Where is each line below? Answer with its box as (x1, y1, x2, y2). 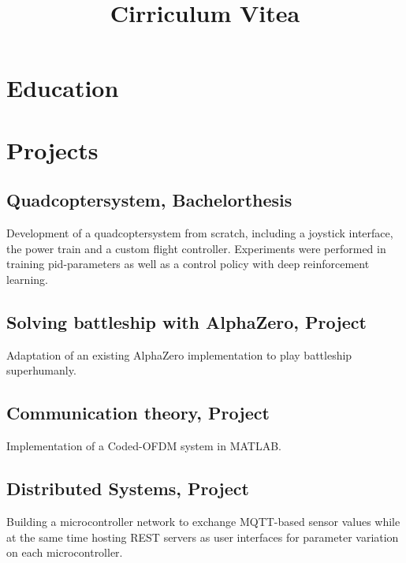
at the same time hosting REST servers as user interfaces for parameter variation (6, 528, 399, 545)
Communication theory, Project (6, 401, 270, 425)
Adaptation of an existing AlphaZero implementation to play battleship (6, 346, 352, 363)
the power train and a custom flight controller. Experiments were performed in (6, 240, 386, 256)
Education (6, 72, 119, 104)
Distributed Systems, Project (6, 476, 249, 501)
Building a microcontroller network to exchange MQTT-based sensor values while (6, 513, 400, 529)
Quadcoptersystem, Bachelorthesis (6, 188, 292, 212)
